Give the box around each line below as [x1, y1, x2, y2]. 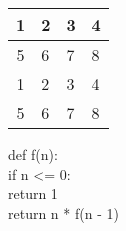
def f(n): [8, 144, 58, 164]
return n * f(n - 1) [8, 202, 119, 223]
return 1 [8, 183, 58, 204]
